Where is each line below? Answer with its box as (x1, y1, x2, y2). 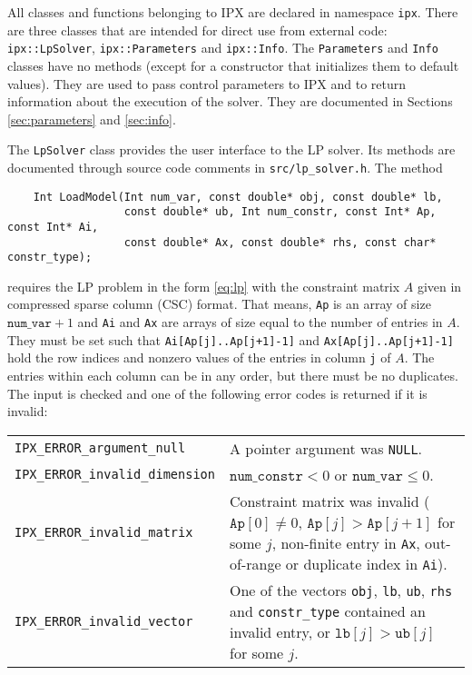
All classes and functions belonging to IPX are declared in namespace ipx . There (7, 3, 458, 21)
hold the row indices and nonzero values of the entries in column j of (7, 348, 391, 367)
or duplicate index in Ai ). (285, 552, 447, 574)
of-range (229, 552, 281, 574)
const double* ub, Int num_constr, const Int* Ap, (123, 205, 437, 219)
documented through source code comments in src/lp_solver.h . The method (7, 157, 443, 176)
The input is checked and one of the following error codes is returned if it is (7, 383, 428, 402)
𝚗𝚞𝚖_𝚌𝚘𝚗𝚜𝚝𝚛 (229, 468, 303, 483)
